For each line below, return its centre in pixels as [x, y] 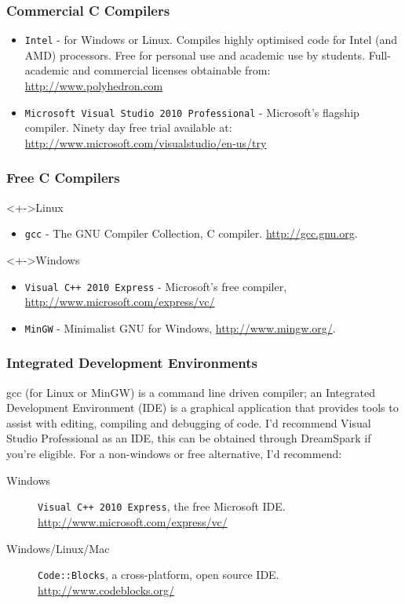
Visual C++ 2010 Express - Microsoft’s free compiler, [156, 286]
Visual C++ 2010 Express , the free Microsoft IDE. [162, 506]
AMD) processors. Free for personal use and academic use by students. [195, 55]
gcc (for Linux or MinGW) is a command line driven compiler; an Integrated [191, 392]
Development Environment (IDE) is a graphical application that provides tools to [202, 408]
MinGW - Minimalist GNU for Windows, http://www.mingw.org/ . [180, 327]
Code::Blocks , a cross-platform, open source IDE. [159, 575]
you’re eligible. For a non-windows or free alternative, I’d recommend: [174, 454]
